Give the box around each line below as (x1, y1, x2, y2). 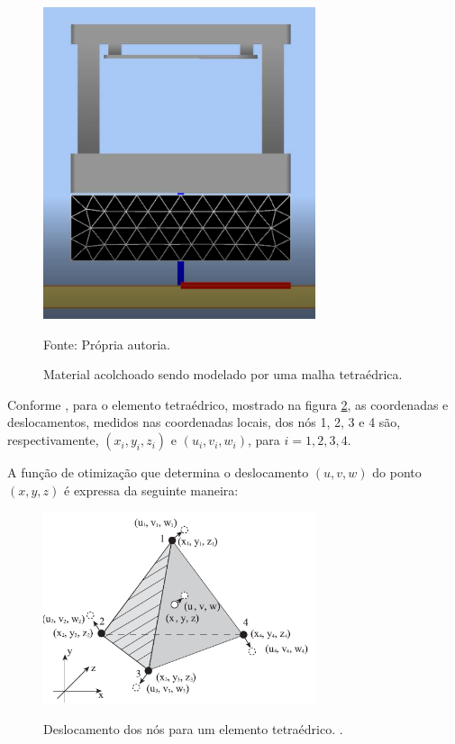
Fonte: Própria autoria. (43, 334, 170, 353)
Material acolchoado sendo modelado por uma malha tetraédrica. (43, 365, 403, 384)
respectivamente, (7, 431, 99, 449)
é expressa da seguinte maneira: (64, 480, 239, 499)
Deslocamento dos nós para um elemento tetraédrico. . (43, 720, 343, 739)
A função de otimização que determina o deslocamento (7, 463, 309, 482)
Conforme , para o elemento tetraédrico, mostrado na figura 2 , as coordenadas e (7, 395, 449, 413)
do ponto (372, 463, 422, 482)
